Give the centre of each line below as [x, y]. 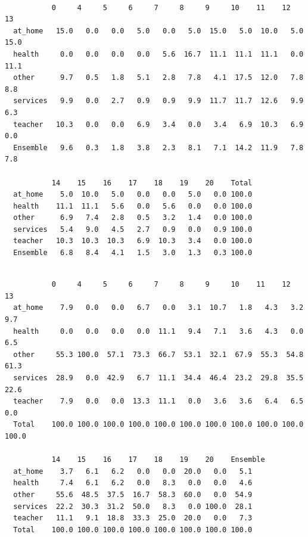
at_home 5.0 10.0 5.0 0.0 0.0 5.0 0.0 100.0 [133, 195]
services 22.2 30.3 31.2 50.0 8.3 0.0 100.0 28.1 [133, 506]
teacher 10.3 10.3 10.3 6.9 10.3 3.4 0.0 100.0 [133, 241]
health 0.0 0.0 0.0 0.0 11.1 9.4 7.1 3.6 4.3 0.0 [158, 331]
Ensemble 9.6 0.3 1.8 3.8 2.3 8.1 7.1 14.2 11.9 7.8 [158, 148]
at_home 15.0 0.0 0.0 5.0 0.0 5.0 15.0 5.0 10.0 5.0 [158, 31]
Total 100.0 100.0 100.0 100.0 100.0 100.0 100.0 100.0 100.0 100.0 [158, 425]
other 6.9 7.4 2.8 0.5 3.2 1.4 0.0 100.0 [133, 218]
